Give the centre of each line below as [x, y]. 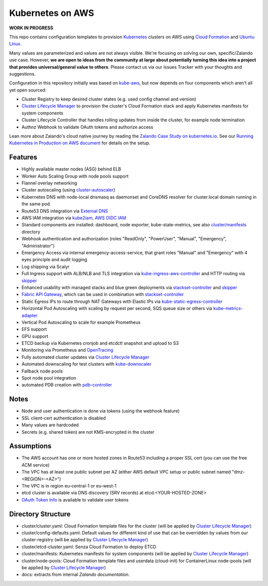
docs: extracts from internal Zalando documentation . [76, 575]
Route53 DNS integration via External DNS [65, 211]
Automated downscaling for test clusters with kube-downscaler [87, 364]
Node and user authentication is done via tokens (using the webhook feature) [100, 411]
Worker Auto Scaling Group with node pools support [75, 176]
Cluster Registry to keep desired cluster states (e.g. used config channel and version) [109, 99]
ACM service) [35, 465]
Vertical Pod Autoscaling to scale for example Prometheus [81, 322]
